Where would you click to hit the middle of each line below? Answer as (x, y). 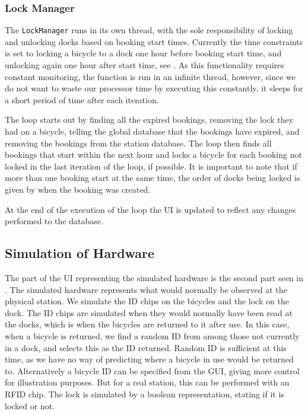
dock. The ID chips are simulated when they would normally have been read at (149, 312)
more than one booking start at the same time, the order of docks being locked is (153, 178)
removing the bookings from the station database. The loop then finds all (138, 143)
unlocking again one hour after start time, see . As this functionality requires (145, 65)
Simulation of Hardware (80, 253)
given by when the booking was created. (78, 189)
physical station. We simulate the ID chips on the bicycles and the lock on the (147, 301)
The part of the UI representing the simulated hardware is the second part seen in (154, 277)
